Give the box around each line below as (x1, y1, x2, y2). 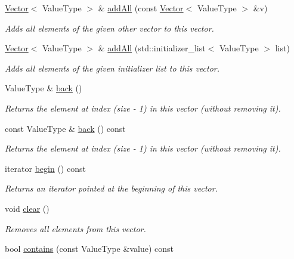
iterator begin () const (5, 162, 86, 174)
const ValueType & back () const (5, 122, 126, 134)
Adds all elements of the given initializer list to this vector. (5, 61, 220, 74)
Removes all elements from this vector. (5, 222, 146, 235)
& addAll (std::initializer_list (98, 42, 206, 54)
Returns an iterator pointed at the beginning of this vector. (5, 182, 218, 195)
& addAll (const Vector (98, 2, 184, 14)
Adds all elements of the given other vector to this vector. (5, 21, 214, 34)
